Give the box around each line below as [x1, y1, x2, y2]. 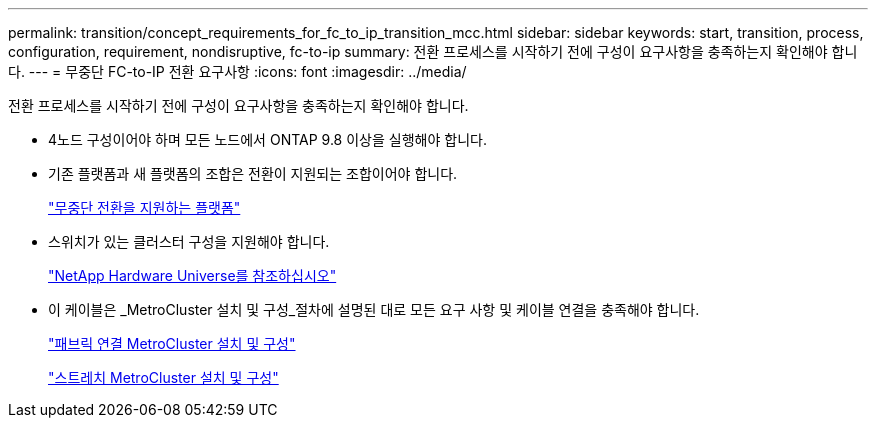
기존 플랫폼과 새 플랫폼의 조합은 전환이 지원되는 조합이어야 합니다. [48, 165, 458, 182]
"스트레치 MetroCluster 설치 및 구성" [48, 369, 279, 386]
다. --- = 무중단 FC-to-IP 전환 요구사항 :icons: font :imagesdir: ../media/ [8, 63, 467, 80]
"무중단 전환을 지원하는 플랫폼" [48, 199, 241, 216]
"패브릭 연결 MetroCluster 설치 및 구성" [48, 335, 296, 352]
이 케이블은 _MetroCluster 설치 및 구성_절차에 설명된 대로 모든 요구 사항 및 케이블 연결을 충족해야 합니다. [48, 301, 700, 318]
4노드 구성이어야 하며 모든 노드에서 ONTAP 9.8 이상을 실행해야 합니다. [48, 131, 487, 148]
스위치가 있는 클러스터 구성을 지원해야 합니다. [48, 233, 330, 250]
